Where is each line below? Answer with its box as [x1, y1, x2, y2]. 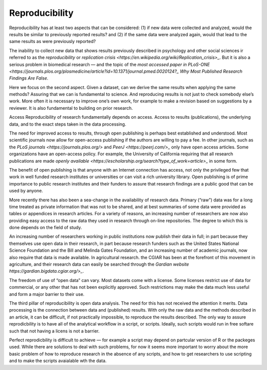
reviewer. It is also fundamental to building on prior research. [9, 105, 133, 111]
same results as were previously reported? [9, 39, 96, 45]
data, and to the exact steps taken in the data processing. [9, 121, 126, 127]
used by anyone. [9, 188, 43, 194]
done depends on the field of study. [9, 225, 82, 231]
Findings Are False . [9, 75, 48, 81]
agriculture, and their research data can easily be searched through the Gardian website [9, 261, 189, 267]
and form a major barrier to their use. [9, 291, 85, 297]
